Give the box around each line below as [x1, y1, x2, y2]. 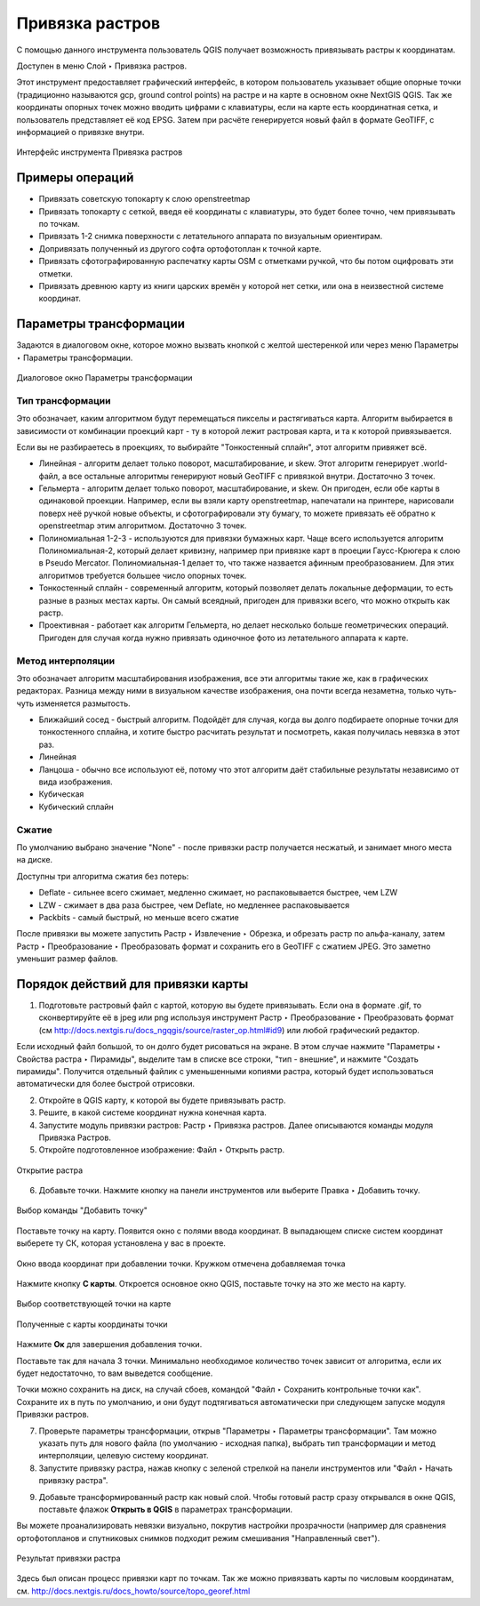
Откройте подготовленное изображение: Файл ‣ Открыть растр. [38, 1144, 285, 1155]
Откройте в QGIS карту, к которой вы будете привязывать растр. [38, 1095, 286, 1105]
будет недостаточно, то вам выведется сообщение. [16, 1368, 213, 1378]
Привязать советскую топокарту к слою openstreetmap [38, 194, 251, 205]
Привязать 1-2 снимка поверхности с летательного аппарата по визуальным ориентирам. [38, 231, 383, 242]
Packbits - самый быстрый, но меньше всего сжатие [38, 911, 239, 922]
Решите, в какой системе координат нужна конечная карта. [38, 1107, 267, 1118]
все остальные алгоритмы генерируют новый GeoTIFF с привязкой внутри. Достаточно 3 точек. [68, 470, 436, 481]
